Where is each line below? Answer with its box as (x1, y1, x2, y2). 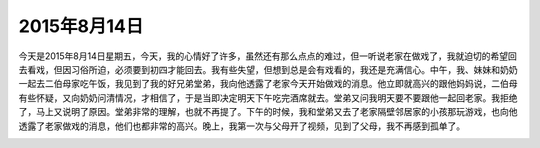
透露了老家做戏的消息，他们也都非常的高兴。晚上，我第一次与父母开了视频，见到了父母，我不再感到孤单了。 (18, 120, 465, 132)
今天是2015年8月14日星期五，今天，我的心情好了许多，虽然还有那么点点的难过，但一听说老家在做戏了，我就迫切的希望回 (18, 50, 517, 62)
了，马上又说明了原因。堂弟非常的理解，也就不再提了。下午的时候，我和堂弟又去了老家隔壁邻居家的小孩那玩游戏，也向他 (18, 106, 518, 118)
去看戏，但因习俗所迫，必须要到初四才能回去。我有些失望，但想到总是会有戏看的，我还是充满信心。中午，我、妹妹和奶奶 (18, 63, 518, 75)
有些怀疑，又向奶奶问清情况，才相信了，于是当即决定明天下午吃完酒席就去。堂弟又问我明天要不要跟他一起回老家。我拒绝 (18, 91, 518, 104)
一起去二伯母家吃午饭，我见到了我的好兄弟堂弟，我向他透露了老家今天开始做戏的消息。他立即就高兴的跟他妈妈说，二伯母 (18, 78, 518, 90)
